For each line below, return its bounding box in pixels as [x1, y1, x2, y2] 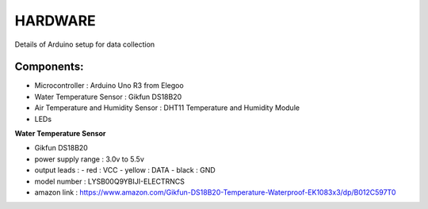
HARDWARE [14, 12, 97, 29]
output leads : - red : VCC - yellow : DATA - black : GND [34, 165, 216, 175]
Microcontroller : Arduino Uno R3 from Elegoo [34, 81, 184, 90]
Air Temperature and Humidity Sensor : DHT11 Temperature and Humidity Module [34, 103, 300, 112]
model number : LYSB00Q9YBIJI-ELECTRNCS [34, 177, 185, 186]
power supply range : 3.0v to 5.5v [34, 154, 144, 164]
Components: [14, 60, 84, 74]
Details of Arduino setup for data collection [14, 40, 155, 49]
